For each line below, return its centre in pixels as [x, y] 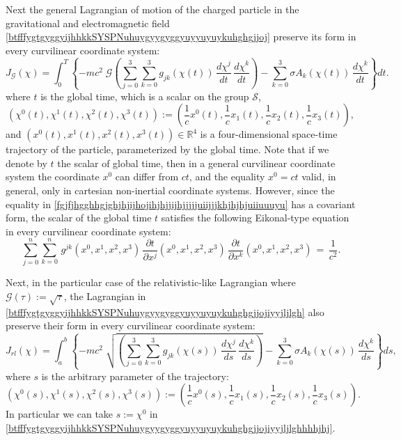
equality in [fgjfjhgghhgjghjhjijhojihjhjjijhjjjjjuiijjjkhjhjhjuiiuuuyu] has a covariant [181, 204]
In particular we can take [60, 414]
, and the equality [227, 176]
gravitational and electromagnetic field [88, 23]
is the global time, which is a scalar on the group [145, 96]
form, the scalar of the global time [79, 218]
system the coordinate [53, 176]
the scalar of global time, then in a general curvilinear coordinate [196, 163]
